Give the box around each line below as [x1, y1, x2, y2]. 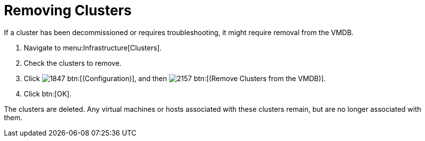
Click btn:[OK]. [24, 89, 72, 98]
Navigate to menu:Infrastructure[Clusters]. [24, 43, 162, 52]
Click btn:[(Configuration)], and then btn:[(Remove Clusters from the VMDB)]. [24, 74, 326, 83]
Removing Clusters [4, 2, 132, 19]
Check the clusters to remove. [24, 58, 122, 67]
